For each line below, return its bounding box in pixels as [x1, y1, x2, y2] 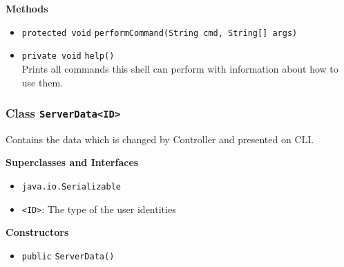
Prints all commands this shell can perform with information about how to [21, 61, 338, 75]
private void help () [21, 51, 115, 62]
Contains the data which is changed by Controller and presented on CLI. [6, 131, 314, 146]
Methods [6, 1, 48, 15]
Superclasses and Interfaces [6, 155, 139, 169]
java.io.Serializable [21, 182, 121, 192]
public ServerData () [21, 251, 115, 261]
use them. [21, 75, 63, 89]
